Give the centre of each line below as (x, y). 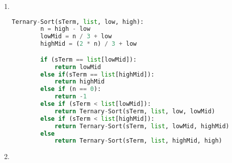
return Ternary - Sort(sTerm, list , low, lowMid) (135, 111)
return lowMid (78, 67)
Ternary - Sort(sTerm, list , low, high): (78, 22)
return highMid (79, 82)
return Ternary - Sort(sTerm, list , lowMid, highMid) (142, 126)
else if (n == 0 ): (71, 89)
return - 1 (71, 97)
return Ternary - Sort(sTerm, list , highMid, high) (138, 141)
